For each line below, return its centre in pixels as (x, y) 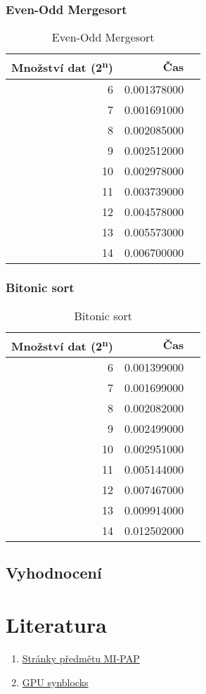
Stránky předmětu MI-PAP (81, 658)
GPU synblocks (55, 682)
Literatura (56, 625)
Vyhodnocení (54, 573)
